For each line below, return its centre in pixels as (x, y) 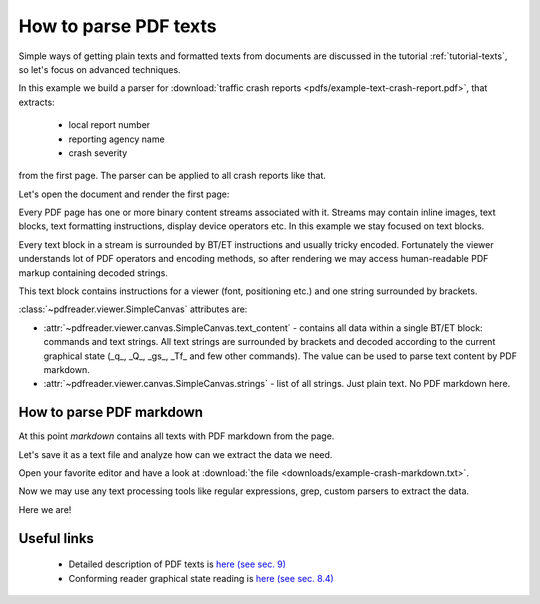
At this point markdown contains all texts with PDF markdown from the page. (176, 436)
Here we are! (45, 509)
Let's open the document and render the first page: (124, 194)
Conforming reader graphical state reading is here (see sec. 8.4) (201, 578)
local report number (109, 125)
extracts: (36, 102)
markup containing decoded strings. (93, 272)
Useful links (56, 538)
